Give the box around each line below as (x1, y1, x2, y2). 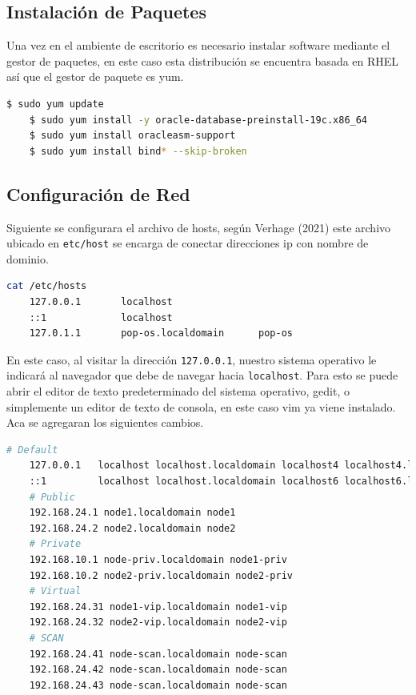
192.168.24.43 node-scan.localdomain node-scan (29, 679, 287, 691)
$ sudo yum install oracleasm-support (29, 130, 236, 142)
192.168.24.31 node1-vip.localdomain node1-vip (29, 601, 287, 613)
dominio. (6, 250, 49, 267)
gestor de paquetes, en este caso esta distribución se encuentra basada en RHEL (6, 52, 399, 69)
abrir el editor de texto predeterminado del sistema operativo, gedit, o (6, 383, 350, 400)
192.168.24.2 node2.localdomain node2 (29, 522, 236, 534)
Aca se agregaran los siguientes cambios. (6, 414, 204, 431)
